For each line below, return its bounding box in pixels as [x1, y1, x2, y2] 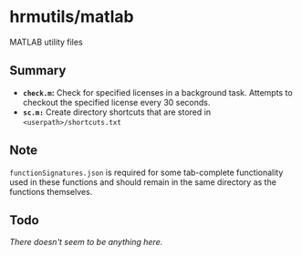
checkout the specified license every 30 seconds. [22, 97, 211, 108]
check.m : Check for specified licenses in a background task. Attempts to [22, 87, 294, 97]
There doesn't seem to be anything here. [9, 237, 163, 248]
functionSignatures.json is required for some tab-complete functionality [9, 167, 284, 178]
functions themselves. [9, 186, 93, 197]
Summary [9, 63, 67, 78]
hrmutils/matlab [9, 6, 134, 27]
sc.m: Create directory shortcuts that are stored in [22, 107, 212, 118]
